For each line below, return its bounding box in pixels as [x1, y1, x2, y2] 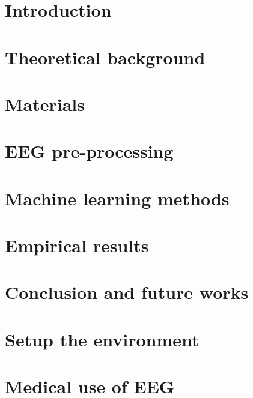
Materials [5, 91, 85, 116]
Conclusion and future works [5, 280, 249, 304]
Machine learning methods [5, 185, 230, 210]
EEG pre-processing [5, 139, 174, 163]
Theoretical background [5, 44, 206, 69]
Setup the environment [5, 327, 200, 351]
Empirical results [5, 233, 149, 258]
